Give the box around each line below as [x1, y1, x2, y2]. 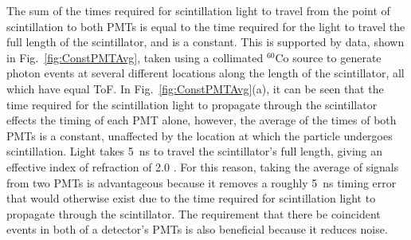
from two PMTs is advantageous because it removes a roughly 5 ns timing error [6, 174, 397, 191]
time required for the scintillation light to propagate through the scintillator [6, 96, 378, 112]
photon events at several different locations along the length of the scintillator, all [6, 65, 405, 81]
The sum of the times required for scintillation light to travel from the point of [6, 2, 390, 18]
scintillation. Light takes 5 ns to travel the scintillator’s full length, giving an [6, 143, 383, 159]
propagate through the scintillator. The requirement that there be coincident [6, 205, 381, 222]
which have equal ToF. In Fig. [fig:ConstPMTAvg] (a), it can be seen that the [6, 80, 384, 96]
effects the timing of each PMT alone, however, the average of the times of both [6, 112, 397, 128]
